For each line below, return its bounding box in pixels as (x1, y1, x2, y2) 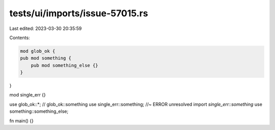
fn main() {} (9, 117, 34, 124)
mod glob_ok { (20, 48, 56, 54)
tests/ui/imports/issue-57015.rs (9, 8, 148, 19)
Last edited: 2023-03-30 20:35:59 (9, 25, 82, 31)
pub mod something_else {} (31, 62, 99, 68)
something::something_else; (9, 108, 69, 114)
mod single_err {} (9, 92, 46, 98)
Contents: (9, 35, 30, 41)
